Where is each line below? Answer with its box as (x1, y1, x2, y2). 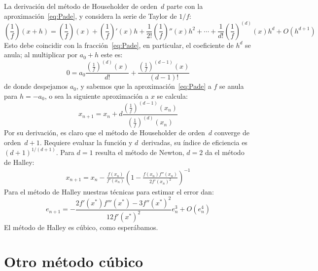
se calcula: (157, 90, 188, 101)
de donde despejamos (4, 81, 68, 91)
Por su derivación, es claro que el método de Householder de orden (4, 127, 205, 138)
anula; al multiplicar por (4, 49, 78, 60)
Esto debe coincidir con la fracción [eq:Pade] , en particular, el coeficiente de (4, 39, 234, 50)
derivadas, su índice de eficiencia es (141, 137, 247, 147)
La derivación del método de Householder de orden (4, 1, 158, 11)
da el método (205, 147, 245, 157)
